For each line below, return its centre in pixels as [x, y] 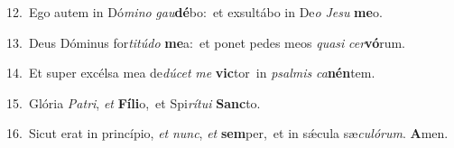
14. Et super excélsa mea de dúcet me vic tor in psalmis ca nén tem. [191, 73]
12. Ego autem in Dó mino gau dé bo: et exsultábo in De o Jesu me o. [195, 12]
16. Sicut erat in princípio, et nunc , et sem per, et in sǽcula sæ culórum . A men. [227, 133]
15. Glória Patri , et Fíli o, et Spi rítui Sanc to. [134, 102]
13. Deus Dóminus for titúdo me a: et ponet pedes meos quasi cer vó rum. [206, 42]
